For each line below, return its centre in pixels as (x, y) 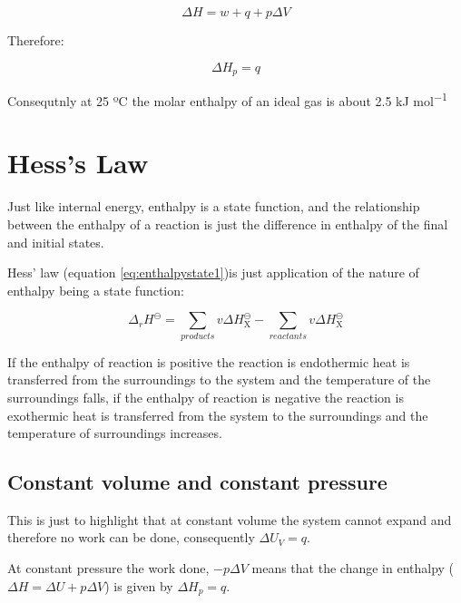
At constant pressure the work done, (108, 568)
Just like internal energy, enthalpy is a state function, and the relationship (214, 206)
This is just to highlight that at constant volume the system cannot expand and (230, 519)
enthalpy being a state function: (96, 290)
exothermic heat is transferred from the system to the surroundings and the (218, 415)
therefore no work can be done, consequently (131, 537)
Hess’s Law (78, 163)
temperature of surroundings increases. (115, 433)
